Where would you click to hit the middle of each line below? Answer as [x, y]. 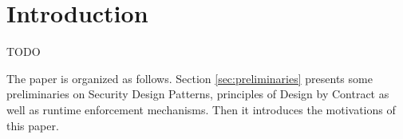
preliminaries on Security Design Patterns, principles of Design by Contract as [198, 94]
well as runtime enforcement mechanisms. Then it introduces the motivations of [201, 109]
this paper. [33, 125]
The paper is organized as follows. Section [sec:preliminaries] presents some [190, 78]
